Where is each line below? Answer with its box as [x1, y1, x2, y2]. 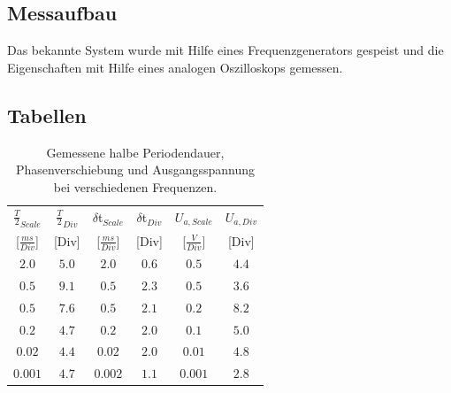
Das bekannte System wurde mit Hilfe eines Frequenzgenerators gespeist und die [7, 41, 444, 59]
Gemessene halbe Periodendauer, [46, 143, 225, 161]
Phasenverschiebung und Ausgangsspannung [15, 160, 256, 179]
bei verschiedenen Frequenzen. [53, 177, 218, 196]
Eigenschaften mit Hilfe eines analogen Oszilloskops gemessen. [7, 58, 343, 76]
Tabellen [7, 101, 87, 128]
